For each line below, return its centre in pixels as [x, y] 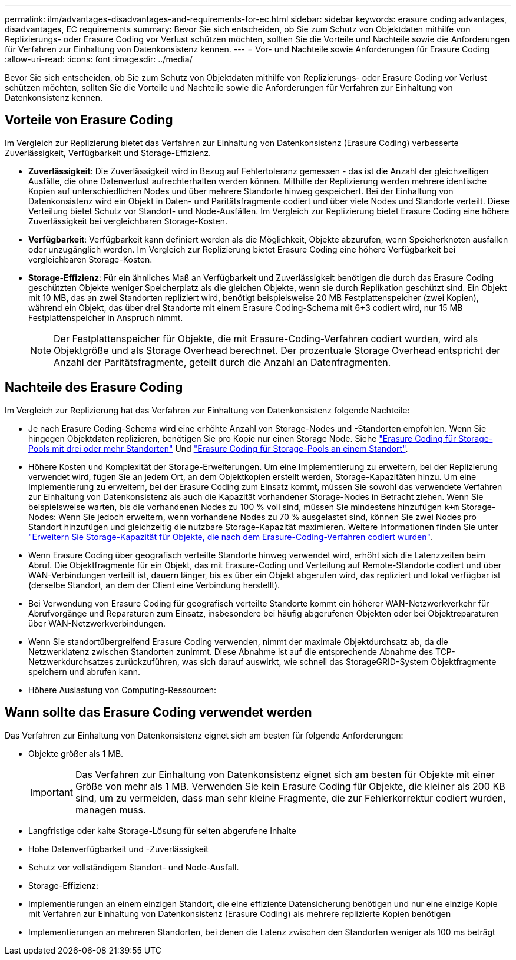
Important [52, 792]
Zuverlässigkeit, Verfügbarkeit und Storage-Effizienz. [108, 153]
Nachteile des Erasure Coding [94, 388]
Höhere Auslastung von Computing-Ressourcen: [123, 690]
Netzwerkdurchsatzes [71, 661]
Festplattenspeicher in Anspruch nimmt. [106, 317]
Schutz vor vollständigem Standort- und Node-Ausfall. [134, 867]
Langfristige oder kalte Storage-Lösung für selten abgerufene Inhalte [162, 830]
